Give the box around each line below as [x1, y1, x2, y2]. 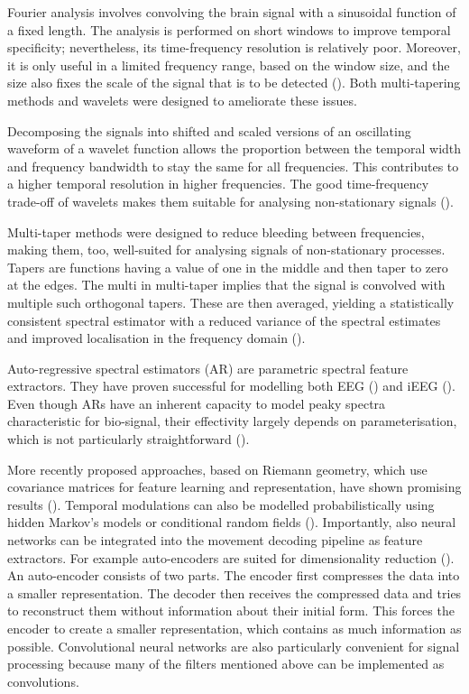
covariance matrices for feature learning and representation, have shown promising [7, 477, 462, 496]
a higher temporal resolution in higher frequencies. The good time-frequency [7, 174, 429, 193]
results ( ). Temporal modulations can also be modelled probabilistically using [7, 495, 435, 514]
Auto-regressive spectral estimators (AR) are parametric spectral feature [7, 358, 409, 377]
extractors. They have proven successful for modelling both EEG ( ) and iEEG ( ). [7, 376, 455, 395]
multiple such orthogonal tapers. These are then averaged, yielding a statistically [7, 292, 455, 311]
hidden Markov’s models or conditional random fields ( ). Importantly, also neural [7, 513, 456, 532]
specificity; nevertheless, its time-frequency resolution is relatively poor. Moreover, [7, 38, 461, 57]
